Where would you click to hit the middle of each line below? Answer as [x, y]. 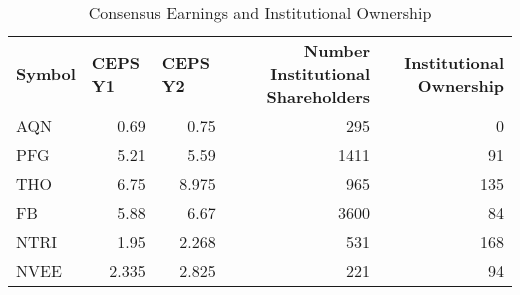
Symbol [46, 73]
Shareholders [318, 96]
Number [337, 50]
